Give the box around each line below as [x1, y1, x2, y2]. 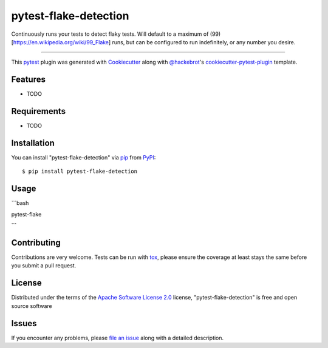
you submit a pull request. [11, 262, 77, 269]
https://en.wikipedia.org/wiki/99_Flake [13, 38, 109, 45]
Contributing [11, 237, 61, 248]
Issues [11, 318, 37, 329]
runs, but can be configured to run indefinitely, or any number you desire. [112, 38, 296, 45]
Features [11, 75, 46, 85]
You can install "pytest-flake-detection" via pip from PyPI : [11, 154, 156, 161]
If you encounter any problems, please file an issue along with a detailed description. [11, 334, 224, 341]
